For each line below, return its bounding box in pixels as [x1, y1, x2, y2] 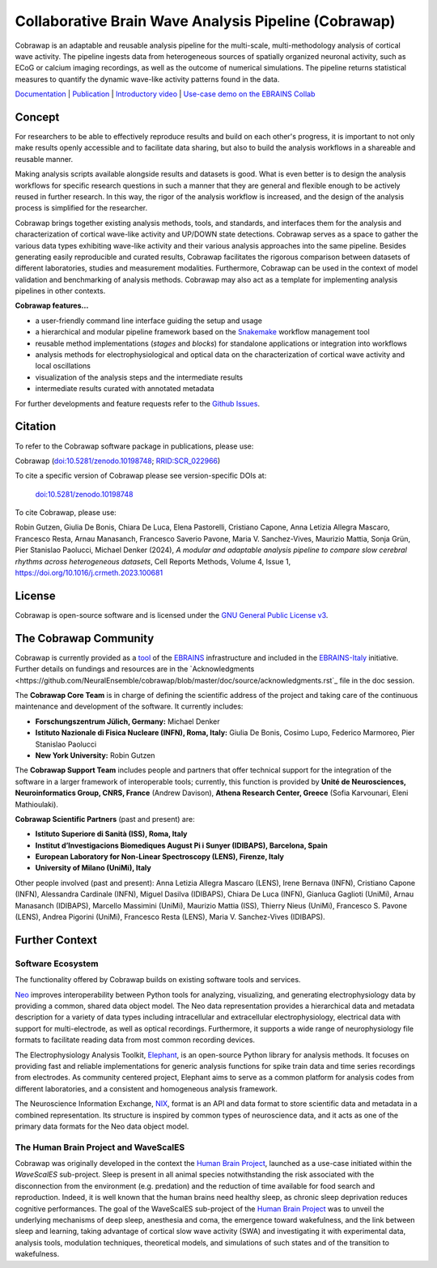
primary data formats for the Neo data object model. [15, 1121, 189, 1131]
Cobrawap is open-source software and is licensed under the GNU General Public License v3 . [15, 610, 329, 619]
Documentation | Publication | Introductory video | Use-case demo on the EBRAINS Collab [15, 89, 316, 99]
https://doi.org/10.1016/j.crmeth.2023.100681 [15, 568, 163, 578]
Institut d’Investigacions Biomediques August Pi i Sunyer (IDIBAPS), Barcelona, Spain [35, 840, 328, 850]
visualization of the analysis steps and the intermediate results [35, 372, 243, 382]
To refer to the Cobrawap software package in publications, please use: [15, 441, 254, 451]
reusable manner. [15, 154, 74, 164]
